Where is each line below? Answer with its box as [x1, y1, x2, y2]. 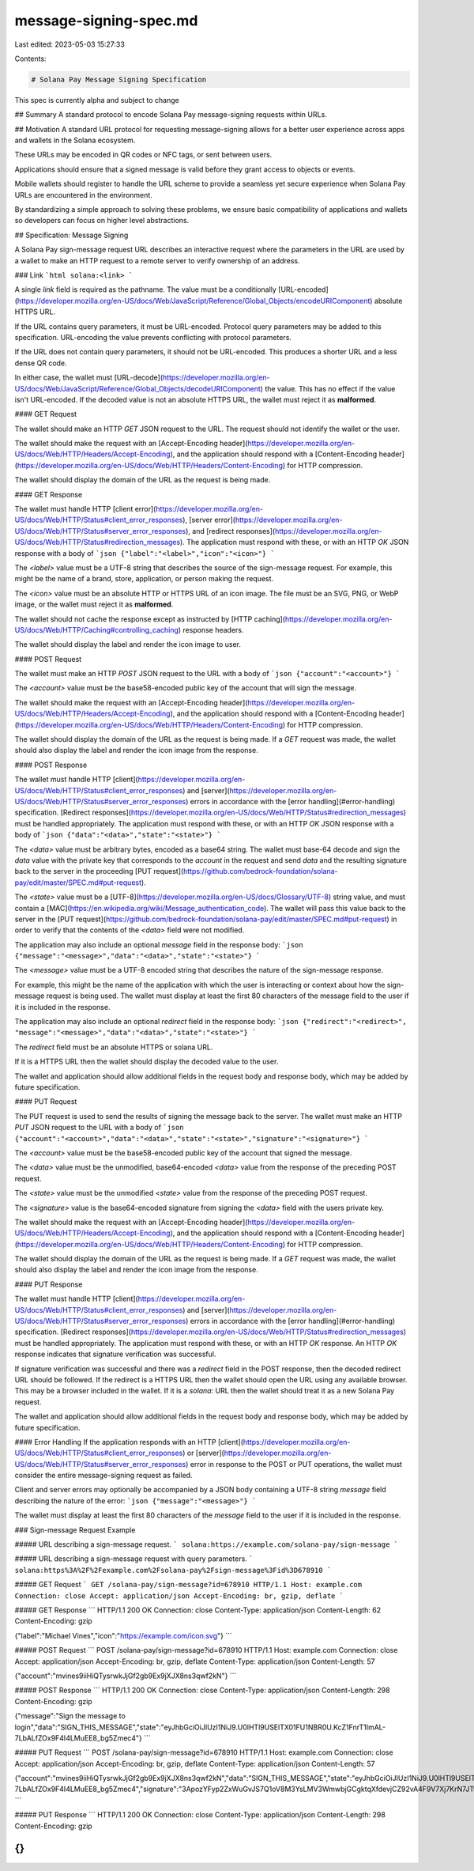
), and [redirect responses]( [186, 526, 276, 535]
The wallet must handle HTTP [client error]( [14, 505, 156, 514]
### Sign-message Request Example [14, 1525, 136, 1534]
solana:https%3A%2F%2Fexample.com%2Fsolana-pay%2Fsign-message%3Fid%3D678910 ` [14, 1566, 332, 1574]
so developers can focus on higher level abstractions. [14, 216, 190, 225]
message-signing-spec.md [14, 12, 198, 29]
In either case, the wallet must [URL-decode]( [14, 372, 164, 383]
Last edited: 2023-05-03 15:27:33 [14, 40, 126, 49]
